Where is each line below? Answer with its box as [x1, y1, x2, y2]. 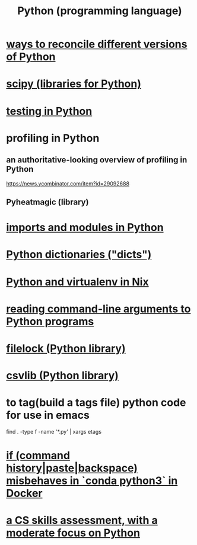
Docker [6, 487, 43, 500]
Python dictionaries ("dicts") [6, 248, 152, 261]
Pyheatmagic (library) [6, 197, 89, 207]
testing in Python [6, 104, 93, 118]
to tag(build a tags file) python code [6, 396, 186, 409]
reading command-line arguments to [6, 302, 191, 315]
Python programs [6, 315, 94, 328]
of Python [6, 50, 56, 63]
